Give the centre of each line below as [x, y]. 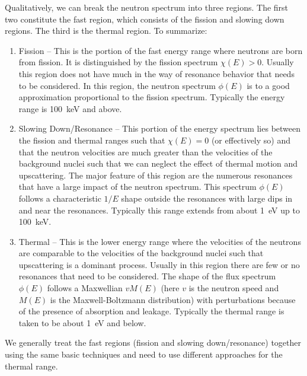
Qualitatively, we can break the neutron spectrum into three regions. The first [147, 7]
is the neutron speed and [234, 288]
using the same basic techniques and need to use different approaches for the [144, 354]
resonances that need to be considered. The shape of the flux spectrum [147, 276]
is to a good [268, 85]
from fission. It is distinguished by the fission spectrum [118, 62]
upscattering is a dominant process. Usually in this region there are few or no [159, 264]
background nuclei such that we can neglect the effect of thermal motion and [158, 163]
